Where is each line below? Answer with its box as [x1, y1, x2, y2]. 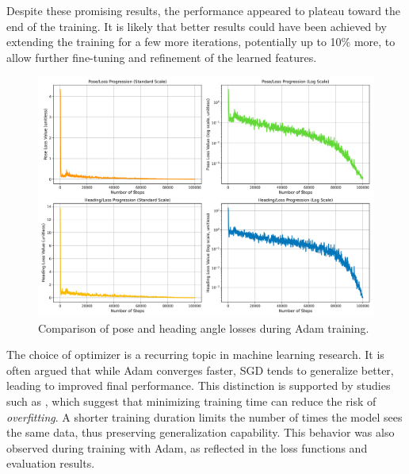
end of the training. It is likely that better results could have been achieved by [6, 17, 387, 34]
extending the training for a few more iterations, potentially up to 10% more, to [6, 33, 396, 50]
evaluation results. [6, 455, 95, 472]
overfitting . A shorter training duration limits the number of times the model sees [6, 408, 403, 425]
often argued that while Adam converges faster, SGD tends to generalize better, [6, 361, 394, 378]
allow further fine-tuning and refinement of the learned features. [6, 48, 317, 65]
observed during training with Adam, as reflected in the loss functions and [6, 439, 368, 456]
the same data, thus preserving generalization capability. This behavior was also [6, 424, 395, 441]
